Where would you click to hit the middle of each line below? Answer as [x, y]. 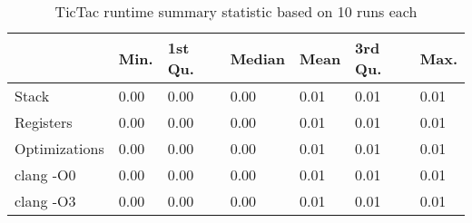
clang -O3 [45, 201]
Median [258, 58]
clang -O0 [45, 175]
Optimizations [59, 148]
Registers [44, 122]
